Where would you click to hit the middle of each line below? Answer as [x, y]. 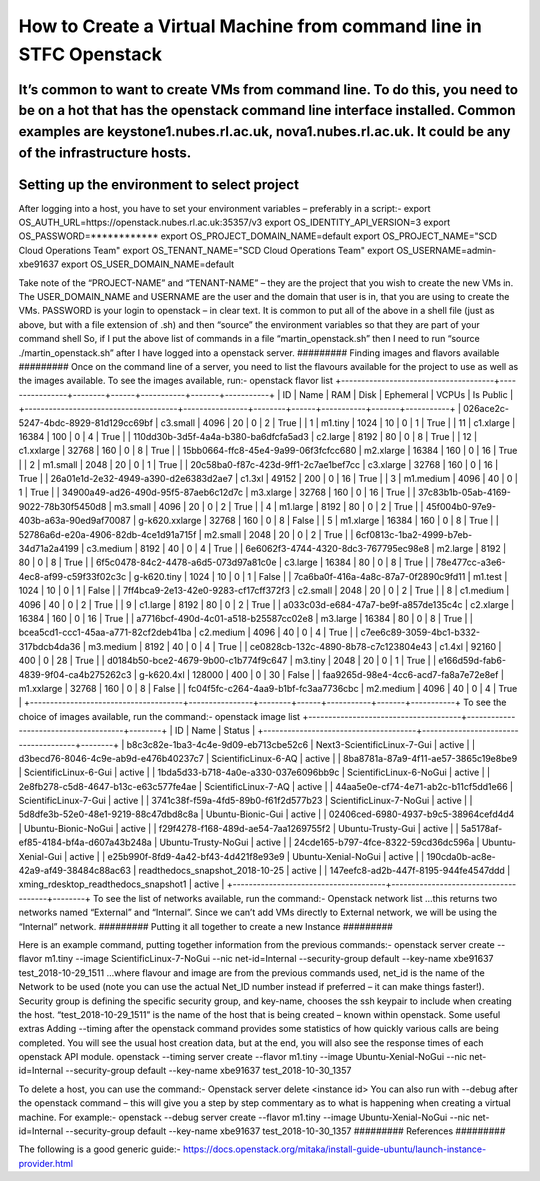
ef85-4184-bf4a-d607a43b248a [85, 842]
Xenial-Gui [40, 856]
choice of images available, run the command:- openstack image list [159, 716]
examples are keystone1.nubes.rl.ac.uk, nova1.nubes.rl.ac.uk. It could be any [264, 131]
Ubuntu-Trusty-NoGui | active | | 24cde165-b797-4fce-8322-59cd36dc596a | [319, 842]
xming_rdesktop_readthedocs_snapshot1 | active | [121, 884]
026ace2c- [486, 409]
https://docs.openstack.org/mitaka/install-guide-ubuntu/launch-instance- [334, 1149]
